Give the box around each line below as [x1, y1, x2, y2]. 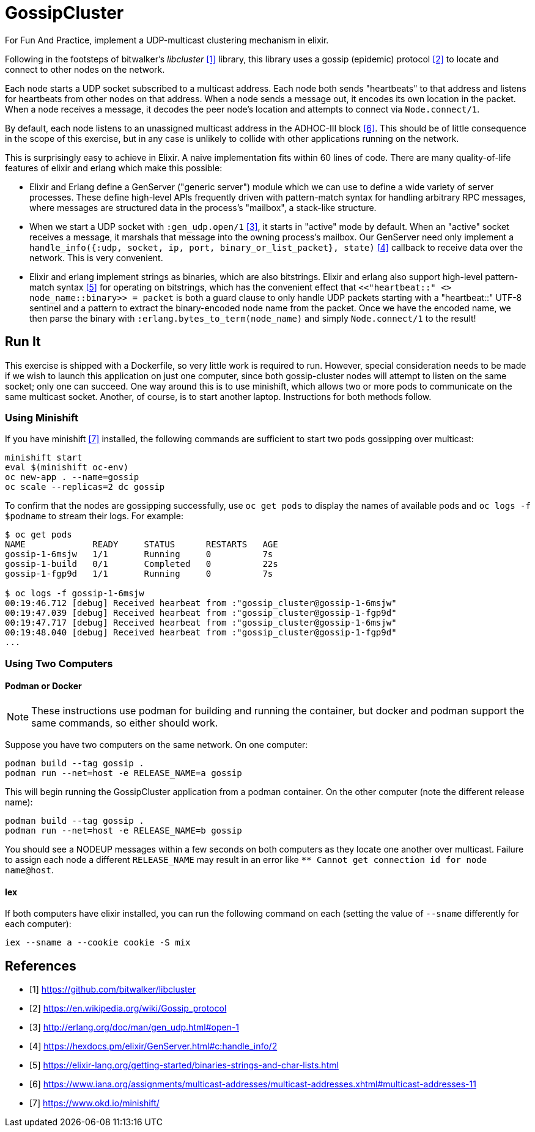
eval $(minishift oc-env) [5, 462, 129, 473]
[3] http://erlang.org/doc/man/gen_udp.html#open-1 [29, 1022, 240, 1032]
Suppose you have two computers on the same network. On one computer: [5, 739, 308, 750]
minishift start [5, 453, 83, 463]
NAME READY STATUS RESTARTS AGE [5, 539, 278, 550]
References [5, 958, 76, 974]
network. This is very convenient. [29, 252, 163, 263]
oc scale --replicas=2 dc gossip [5, 482, 165, 492]
